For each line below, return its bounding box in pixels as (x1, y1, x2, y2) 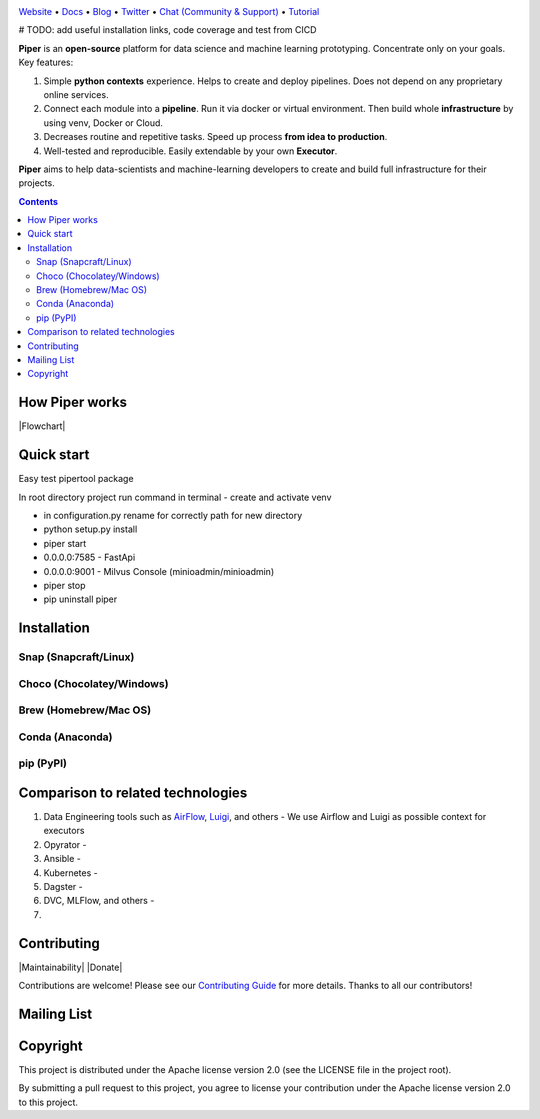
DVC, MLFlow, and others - (43, 895, 155, 907)
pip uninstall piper (43, 593, 118, 605)
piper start (43, 537, 87, 549)
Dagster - (43, 881, 84, 892)
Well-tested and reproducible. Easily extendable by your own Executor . (43, 145, 338, 157)
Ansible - (43, 853, 82, 865)
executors (43, 825, 85, 837)
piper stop (43, 579, 86, 591)
